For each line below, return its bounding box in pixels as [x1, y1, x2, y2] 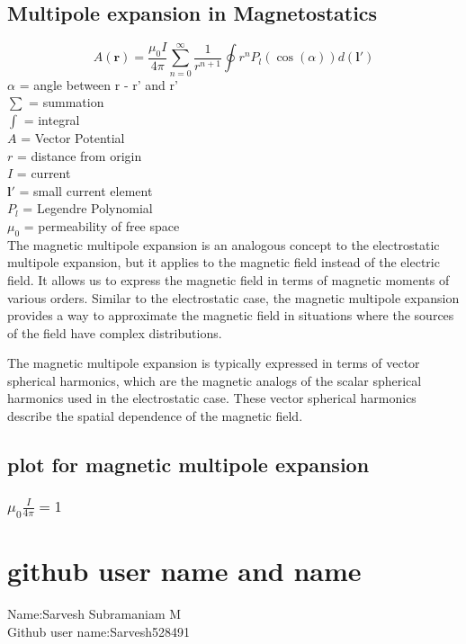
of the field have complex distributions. [7, 323, 222, 342]
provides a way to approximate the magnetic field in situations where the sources [7, 306, 454, 325]
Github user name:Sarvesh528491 [7, 622, 190, 640]
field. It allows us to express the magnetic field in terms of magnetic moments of [7, 270, 450, 289]
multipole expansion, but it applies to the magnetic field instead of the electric [7, 253, 440, 272]
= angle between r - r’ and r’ [19, 75, 178, 94]
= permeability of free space [23, 216, 180, 235]
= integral [23, 110, 80, 129]
